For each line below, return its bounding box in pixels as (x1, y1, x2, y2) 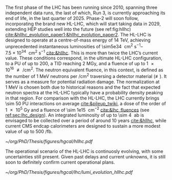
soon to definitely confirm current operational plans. (5, 159, 115, 166)
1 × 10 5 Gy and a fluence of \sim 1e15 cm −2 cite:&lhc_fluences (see (5, 106, 149, 113)
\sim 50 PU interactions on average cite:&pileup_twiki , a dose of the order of (5, 100, 166, 107)
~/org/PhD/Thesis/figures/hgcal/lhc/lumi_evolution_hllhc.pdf (5, 169, 133, 175)
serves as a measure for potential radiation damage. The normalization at (5, 78, 160, 85)
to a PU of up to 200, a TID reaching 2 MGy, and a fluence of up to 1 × (5, 61, 155, 67)
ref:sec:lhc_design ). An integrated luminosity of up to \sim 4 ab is (5, 112, 144, 118)
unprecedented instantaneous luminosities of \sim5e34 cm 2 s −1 (5, 43, 141, 49)
